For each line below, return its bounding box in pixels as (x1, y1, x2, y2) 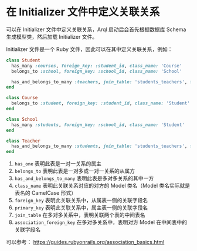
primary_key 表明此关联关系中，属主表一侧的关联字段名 (14, 204, 148, 211)
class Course (6, 95, 38, 101)
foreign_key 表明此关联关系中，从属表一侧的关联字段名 (14, 197, 148, 204)
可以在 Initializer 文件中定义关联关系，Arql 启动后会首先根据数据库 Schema (6, 26, 186, 33)
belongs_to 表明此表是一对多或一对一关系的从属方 (14, 168, 135, 175)
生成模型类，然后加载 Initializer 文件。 (6, 33, 98, 40)
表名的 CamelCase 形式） (14, 189, 77, 196)
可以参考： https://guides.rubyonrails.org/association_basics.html (6, 239, 165, 246)
